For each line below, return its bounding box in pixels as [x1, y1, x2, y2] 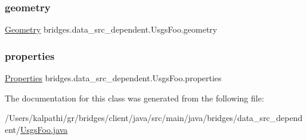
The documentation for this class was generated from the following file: [5, 91, 264, 104]
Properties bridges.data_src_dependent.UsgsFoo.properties [5, 72, 222, 84]
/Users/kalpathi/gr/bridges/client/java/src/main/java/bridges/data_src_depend [5, 112, 303, 124]
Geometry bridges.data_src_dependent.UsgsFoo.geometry [5, 23, 218, 36]
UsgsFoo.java [20, 123, 68, 135]
